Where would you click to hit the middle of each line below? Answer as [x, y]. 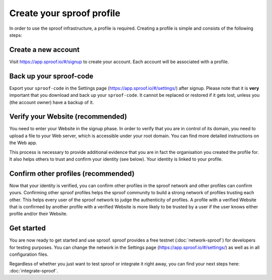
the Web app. [23, 143]
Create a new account [45, 50]
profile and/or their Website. [39, 214]
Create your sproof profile [65, 13]
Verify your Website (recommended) [68, 117]
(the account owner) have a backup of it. [52, 102]
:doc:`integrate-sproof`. [34, 270]
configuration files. [29, 254]
